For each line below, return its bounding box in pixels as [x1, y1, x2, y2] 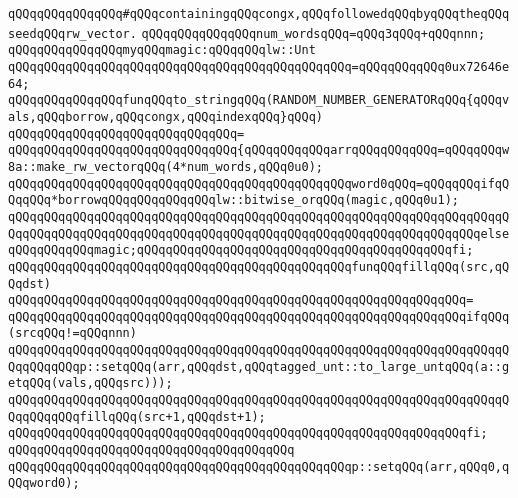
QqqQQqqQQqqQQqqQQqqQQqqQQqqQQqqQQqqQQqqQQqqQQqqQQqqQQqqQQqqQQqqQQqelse [8, 226, 510, 241]
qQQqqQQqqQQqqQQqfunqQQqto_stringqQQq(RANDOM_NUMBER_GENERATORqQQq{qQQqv [8, 93, 510, 108]
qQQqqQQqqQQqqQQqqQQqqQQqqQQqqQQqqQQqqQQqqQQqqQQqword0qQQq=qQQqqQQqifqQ [8, 176, 510, 191]
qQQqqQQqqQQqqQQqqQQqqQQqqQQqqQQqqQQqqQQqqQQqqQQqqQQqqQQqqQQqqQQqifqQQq [8, 309, 510, 324]
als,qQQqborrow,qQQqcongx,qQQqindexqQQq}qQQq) [8, 109, 323, 124]
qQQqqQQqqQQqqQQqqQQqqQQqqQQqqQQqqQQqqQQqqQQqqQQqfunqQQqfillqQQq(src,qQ [8, 259, 510, 274]
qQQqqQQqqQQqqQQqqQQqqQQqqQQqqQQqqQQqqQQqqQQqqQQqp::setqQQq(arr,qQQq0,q [8, 459, 510, 474]
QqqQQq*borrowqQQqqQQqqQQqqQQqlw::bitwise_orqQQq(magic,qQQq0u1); [8, 193, 460, 208]
